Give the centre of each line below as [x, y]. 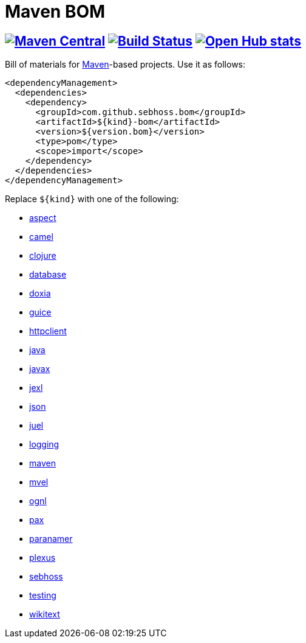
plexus [42, 558]
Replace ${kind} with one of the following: [92, 199]
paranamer [51, 539]
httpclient [48, 331]
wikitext [45, 614]
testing [43, 596]
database [48, 275]
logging [44, 444]
